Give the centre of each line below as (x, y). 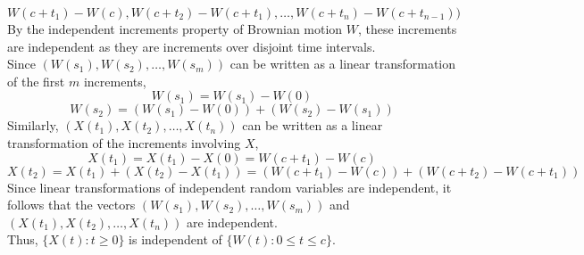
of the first (36, 81)
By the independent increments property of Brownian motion (175, 29)
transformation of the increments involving (124, 142)
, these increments (408, 29)
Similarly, (33, 125)
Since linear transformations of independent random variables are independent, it (229, 187)
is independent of (175, 239)
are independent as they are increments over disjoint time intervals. (192, 46)
